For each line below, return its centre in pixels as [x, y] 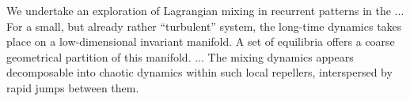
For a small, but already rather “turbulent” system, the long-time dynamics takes [204, 26]
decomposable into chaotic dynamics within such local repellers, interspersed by [199, 72]
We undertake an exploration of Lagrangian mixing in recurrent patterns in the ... [205, 10]
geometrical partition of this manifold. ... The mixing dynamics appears [180, 56]
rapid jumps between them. [73, 87]
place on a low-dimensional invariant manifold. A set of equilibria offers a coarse [201, 41]
